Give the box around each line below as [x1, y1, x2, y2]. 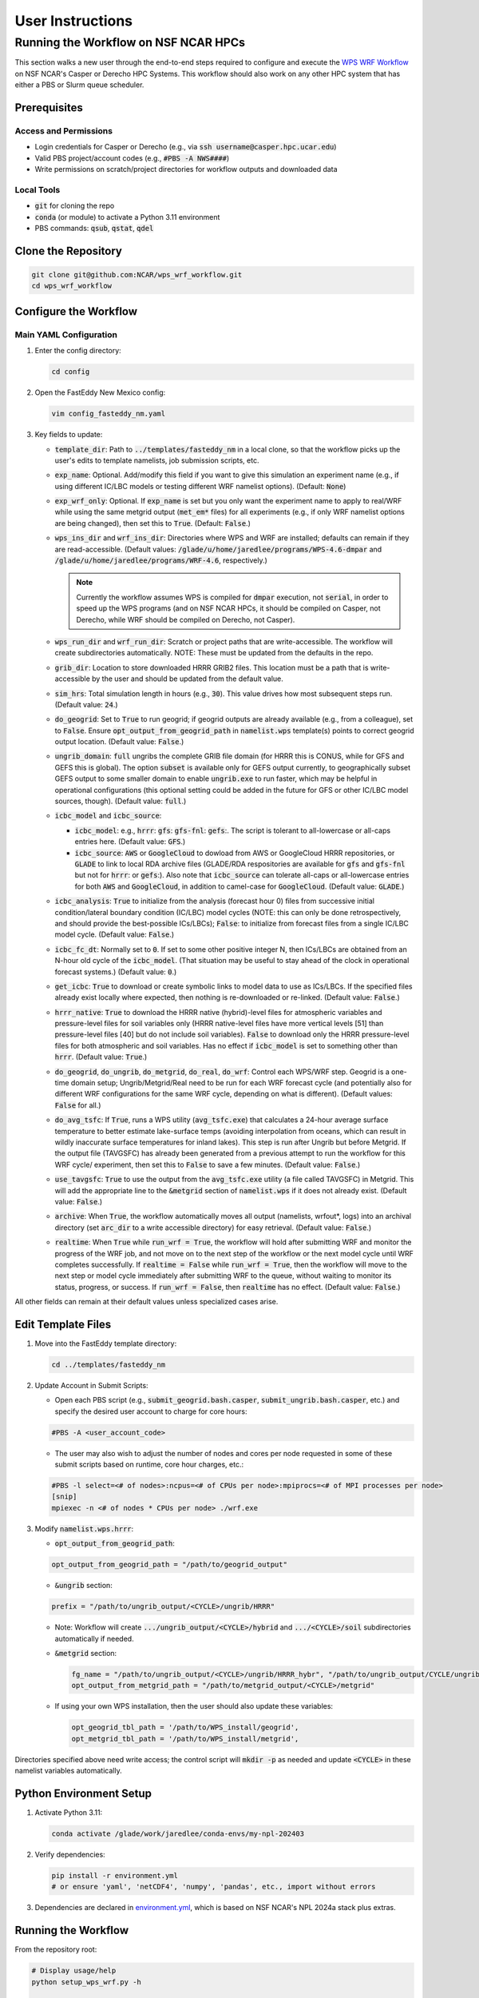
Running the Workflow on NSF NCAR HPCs [14, 35, 246, 50]
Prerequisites [14, 101, 83, 114]
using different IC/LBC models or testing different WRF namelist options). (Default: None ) [54, 481, 346, 491]
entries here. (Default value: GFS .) [74, 837, 186, 846]
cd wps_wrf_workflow [31, 281, 112, 291]
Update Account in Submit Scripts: [34, 1380, 148, 1390]
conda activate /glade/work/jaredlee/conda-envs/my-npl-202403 [51, 1829, 305, 1838]
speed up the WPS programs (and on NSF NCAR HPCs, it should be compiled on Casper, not [76, 603, 381, 613]
